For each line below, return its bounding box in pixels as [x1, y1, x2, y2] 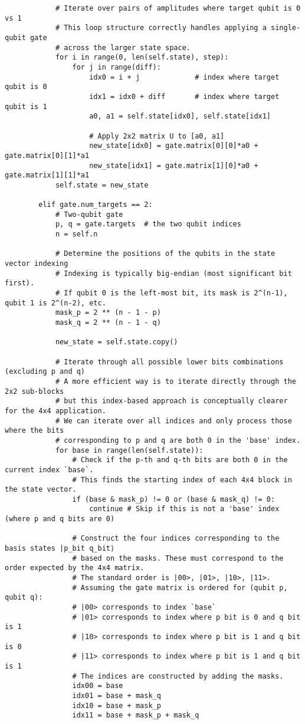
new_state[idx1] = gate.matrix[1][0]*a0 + [89, 161, 258, 170]
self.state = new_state [55, 180, 149, 189]
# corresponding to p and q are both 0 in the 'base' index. [55, 436, 301, 445]
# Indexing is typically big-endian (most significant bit [55, 269, 292, 278]
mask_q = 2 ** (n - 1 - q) [55, 318, 161, 327]
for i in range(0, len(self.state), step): [55, 53, 229, 62]
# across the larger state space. [55, 43, 191, 52]
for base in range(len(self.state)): [55, 446, 204, 455]
